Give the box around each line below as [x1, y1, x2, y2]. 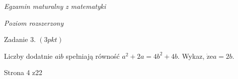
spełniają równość [66, 50, 120, 61]
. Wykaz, [177, 50, 205, 61]
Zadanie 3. [4, 34, 36, 44]
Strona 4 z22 [4, 67, 43, 78]
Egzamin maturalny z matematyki [4, 1, 106, 11]
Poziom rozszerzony [4, 17, 64, 28]
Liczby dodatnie [4, 50, 53, 61]
